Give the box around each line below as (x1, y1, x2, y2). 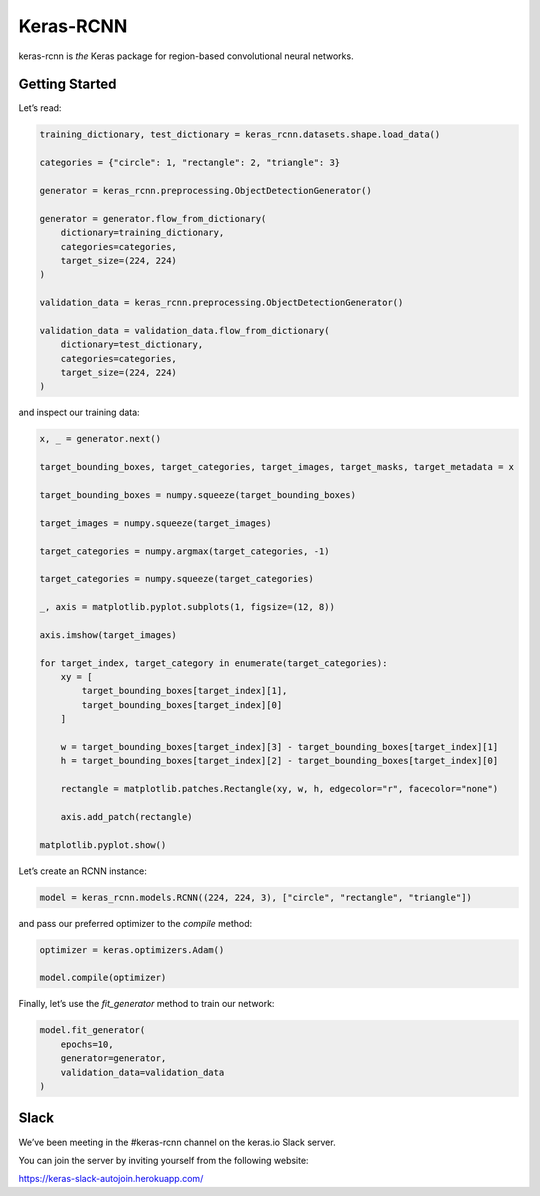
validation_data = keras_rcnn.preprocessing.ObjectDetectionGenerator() (39, 297, 404, 309)
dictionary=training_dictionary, (60, 227, 225, 239)
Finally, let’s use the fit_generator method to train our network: (18, 998, 275, 1010)
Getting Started (18, 76, 117, 93)
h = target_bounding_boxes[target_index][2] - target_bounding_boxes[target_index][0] (60, 755, 499, 767)
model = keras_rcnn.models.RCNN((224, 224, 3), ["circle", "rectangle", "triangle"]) (39, 891, 472, 903)
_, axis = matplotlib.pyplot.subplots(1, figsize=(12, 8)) (39, 601, 335, 613)
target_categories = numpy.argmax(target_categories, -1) (39, 545, 330, 557)
